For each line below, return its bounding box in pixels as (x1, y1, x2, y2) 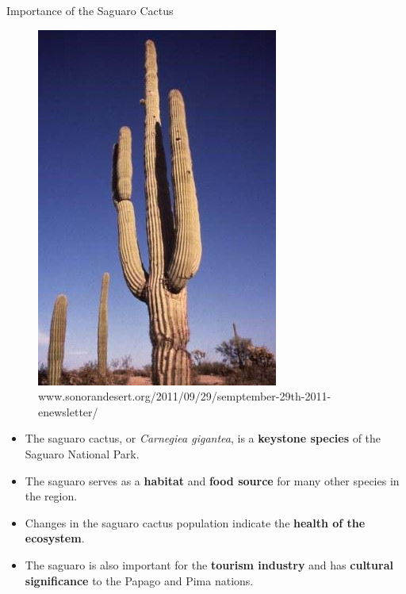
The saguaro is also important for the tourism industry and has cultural (25, 556, 393, 573)
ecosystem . (25, 530, 85, 546)
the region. (25, 488, 78, 504)
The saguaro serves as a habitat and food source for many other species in (25, 472, 400, 489)
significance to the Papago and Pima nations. (25, 572, 254, 588)
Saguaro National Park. (25, 445, 140, 462)
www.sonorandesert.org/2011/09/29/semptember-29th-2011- (38, 388, 331, 404)
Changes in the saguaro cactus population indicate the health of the (25, 514, 366, 531)
